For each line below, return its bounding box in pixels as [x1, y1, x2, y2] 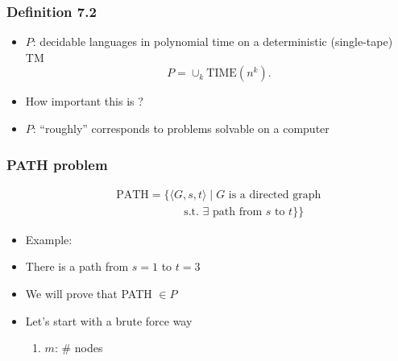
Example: [25, 230, 73, 247]
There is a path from [25, 258, 129, 275]
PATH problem [6, 154, 108, 174]
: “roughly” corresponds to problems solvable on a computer [32, 120, 330, 136]
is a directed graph [228, 189, 321, 201]
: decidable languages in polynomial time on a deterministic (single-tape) [32, 33, 393, 50]
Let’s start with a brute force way [25, 312, 193, 329]
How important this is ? [25, 93, 143, 110]
